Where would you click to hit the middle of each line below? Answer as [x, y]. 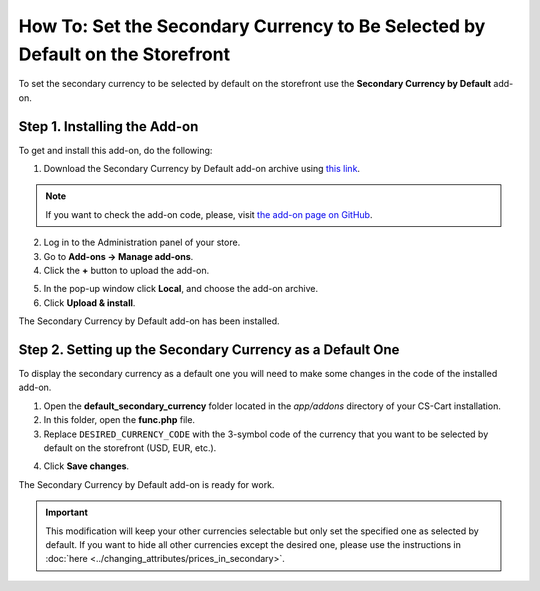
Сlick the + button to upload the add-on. [126, 270]
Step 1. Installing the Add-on [108, 126]
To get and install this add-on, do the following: [115, 150]
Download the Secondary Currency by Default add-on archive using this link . [201, 169]
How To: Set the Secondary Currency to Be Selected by [252, 26]
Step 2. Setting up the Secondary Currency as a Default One [209, 349]
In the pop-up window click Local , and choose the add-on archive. [181, 289]
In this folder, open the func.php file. [119, 420]
